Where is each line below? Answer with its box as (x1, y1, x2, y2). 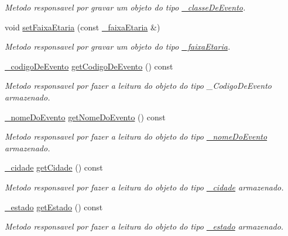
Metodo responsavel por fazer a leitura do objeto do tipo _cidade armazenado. (5, 181, 284, 193)
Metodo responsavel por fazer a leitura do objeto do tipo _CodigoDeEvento (5, 79, 272, 92)
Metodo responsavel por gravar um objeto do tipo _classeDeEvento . (5, 1, 246, 13)
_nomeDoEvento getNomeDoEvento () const (5, 110, 166, 123)
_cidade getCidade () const (5, 161, 103, 173)
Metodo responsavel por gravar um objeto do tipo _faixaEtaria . (5, 40, 231, 53)
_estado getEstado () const (5, 200, 103, 213)
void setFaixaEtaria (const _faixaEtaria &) (5, 20, 160, 33)
